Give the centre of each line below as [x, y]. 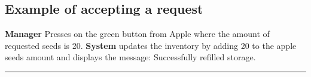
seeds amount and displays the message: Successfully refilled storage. [130, 57]
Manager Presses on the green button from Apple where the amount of [137, 34]
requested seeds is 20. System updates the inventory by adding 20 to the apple [151, 45]
